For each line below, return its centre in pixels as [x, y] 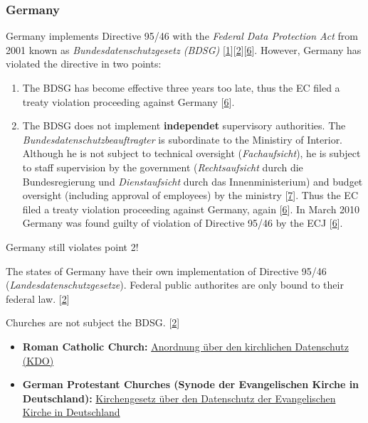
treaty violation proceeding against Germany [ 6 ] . [128, 101]
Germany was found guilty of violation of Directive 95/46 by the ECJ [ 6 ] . [183, 223]
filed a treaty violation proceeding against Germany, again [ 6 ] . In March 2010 [191, 209]
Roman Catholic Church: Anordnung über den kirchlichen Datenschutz [185, 346]
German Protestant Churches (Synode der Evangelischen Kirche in [191, 384]
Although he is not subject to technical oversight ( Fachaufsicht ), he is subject [191, 153]
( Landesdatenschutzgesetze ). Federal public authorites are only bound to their [175, 285]
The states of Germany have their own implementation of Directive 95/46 [166, 271]
